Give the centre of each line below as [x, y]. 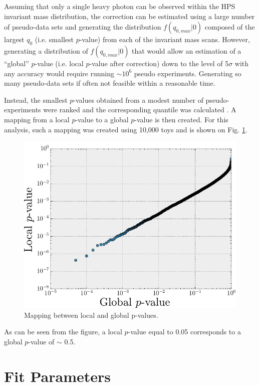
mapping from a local [37, 119]
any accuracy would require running [59, 73]
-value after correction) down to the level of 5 [159, 63]
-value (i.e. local [59, 63]
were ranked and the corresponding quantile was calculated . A [140, 110]
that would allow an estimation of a [187, 50]
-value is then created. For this [181, 119]
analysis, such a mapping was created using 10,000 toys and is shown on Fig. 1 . [126, 129]
